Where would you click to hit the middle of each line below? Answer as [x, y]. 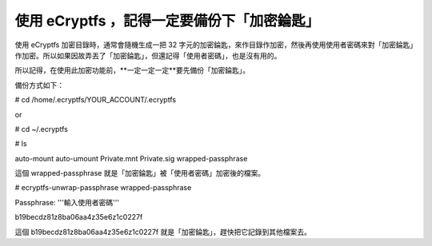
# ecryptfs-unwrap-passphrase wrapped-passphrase [103, 188]
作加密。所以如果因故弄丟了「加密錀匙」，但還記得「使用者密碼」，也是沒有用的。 [148, 55]
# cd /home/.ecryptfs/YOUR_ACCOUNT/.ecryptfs [95, 100]
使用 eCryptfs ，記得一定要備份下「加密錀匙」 [167, 21]
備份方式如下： [39, 85]
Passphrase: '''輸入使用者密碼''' [67, 202]
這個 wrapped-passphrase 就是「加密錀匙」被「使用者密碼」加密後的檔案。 [140, 173]
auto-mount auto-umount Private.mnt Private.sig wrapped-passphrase [131, 158]
